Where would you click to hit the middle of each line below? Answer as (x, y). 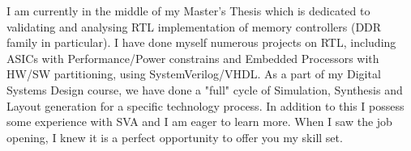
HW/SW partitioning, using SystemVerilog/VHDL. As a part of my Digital (194, 74)
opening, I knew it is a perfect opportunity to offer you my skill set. (175, 137)
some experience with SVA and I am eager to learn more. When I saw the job (199, 122)
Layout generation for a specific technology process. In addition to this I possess (205, 105)
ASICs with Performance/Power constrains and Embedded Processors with (193, 58)
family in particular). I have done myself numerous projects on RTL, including (201, 42)
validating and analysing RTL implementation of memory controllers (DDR (194, 26)
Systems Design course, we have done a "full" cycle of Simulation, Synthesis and (205, 89)
